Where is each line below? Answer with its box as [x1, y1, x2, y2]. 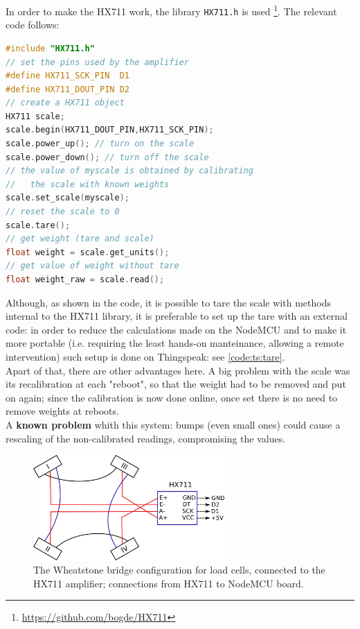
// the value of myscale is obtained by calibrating [6, 166, 253, 176]
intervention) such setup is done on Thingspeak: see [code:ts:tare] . [6, 349, 285, 363]
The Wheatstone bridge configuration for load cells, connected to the [33, 562, 325, 577]
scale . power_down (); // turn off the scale [6, 152, 209, 162]
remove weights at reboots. [6, 404, 119, 418]
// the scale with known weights [6, 179, 170, 189]
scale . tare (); [6, 220, 71, 230]
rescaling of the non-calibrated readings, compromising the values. [6, 431, 286, 445]
